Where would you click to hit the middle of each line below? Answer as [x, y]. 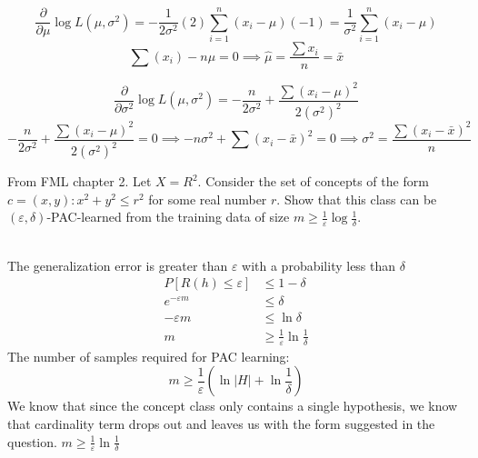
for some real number [208, 199]
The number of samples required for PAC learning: [149, 356]
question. [32, 441]
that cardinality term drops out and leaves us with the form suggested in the [221, 423]
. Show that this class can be [357, 199]
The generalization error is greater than [118, 265]
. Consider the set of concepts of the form [313, 181]
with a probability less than [319, 265]
